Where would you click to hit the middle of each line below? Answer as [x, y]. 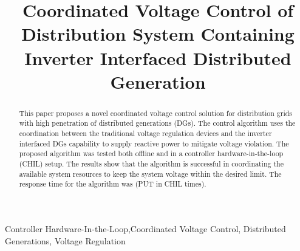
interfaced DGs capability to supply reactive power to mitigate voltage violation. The [154, 143]
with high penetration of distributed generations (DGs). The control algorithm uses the [157, 123]
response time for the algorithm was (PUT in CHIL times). [113, 184]
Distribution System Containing [158, 34]
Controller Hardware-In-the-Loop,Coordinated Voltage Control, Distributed [145, 228]
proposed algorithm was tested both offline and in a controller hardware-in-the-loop [151, 153]
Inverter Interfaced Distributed [158, 57]
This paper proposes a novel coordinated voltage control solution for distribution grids [156, 113]
